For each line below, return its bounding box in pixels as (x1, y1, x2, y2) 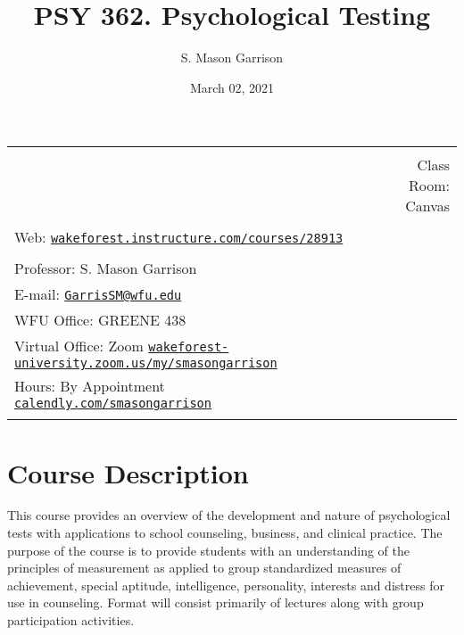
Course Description (7, 454, 249, 491)
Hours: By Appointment (14, 375, 165, 397)
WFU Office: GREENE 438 (14, 309, 186, 331)
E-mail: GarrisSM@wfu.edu (14, 284, 182, 305)
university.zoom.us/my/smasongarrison (14, 356, 278, 371)
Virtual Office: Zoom (14, 335, 144, 357)
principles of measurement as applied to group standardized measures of (7, 558, 402, 577)
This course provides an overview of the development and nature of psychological (7, 506, 451, 524)
